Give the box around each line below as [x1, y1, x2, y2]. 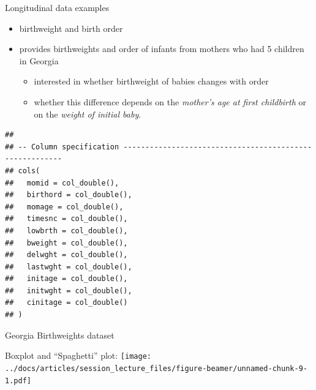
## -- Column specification [5, 142, 119, 151]
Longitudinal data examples [5, 1, 110, 13]
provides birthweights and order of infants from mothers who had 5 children [19, 42, 304, 55]
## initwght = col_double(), [5, 286, 132, 295]
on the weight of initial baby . [34, 107, 141, 120]
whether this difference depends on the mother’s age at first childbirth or [34, 95, 306, 108]
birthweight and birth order [19, 21, 123, 34]
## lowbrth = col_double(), [5, 226, 128, 235]
